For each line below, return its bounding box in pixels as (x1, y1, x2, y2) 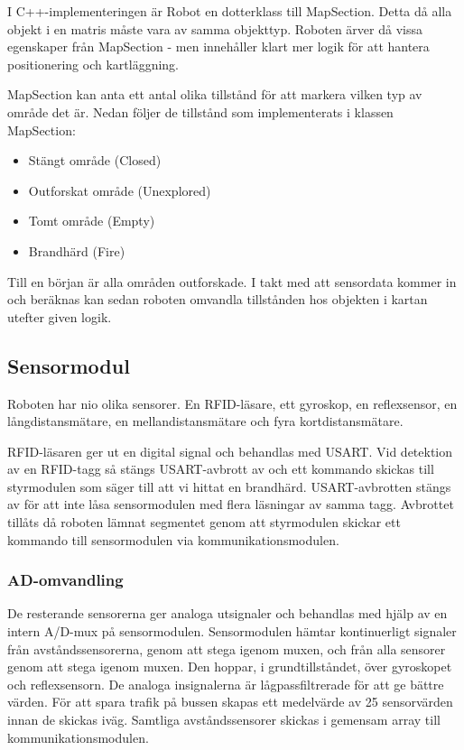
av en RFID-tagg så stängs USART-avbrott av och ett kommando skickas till (7, 459, 434, 478)
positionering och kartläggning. (7, 54, 179, 73)
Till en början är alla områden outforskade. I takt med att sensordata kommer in (7, 272, 457, 291)
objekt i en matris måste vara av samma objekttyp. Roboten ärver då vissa (7, 19, 422, 38)
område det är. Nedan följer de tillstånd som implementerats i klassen (7, 102, 394, 121)
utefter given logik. (7, 307, 112, 326)
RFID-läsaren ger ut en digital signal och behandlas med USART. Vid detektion (7, 441, 453, 460)
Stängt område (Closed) (28, 151, 162, 170)
